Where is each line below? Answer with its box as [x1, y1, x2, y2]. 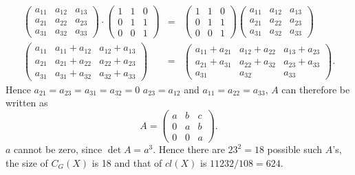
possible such [267, 142, 323, 156]
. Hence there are [153, 142, 225, 156]
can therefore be [281, 82, 350, 96]
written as [6, 95, 48, 110]
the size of [6, 155, 48, 170]
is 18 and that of [92, 155, 162, 170]
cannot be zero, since [14, 142, 103, 156]
